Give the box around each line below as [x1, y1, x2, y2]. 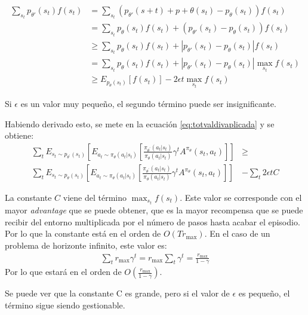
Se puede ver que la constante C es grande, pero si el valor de [5, 287, 230, 299]
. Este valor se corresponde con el [180, 191, 302, 204]
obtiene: [5, 129, 34, 142]
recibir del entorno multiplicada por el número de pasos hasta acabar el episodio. [5, 215, 300, 228]
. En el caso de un [204, 227, 270, 240]
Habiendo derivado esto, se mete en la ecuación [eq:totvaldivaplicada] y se [5, 117, 275, 130]
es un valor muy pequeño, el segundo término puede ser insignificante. [20, 97, 276, 110]
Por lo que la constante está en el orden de [5, 227, 161, 240]
